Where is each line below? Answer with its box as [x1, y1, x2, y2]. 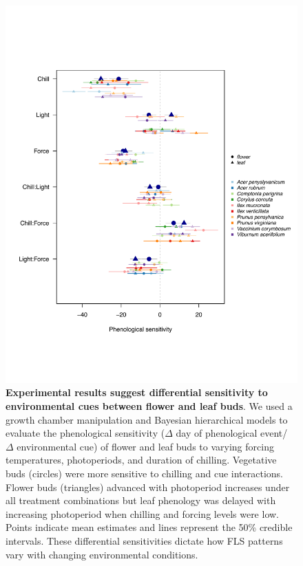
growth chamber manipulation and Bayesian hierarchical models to [6, 412, 288, 426]
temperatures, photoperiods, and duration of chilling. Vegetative [6, 453, 277, 467]
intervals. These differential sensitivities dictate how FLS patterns [6, 534, 283, 548]
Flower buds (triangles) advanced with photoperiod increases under [6, 479, 290, 494]
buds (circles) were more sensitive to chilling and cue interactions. [6, 466, 284, 481]
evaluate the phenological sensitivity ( [6, 426, 165, 440]
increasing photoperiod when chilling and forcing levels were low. [6, 506, 279, 521]
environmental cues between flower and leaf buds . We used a [6, 399, 293, 413]
